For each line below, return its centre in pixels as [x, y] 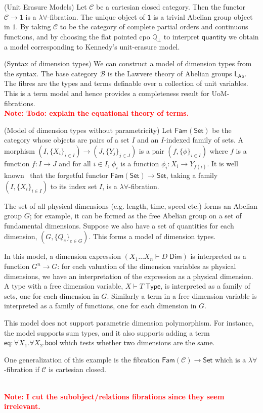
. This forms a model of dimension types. [152, 236]
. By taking [33, 27]
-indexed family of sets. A [204, 140]
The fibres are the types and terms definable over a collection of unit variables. [126, 83]
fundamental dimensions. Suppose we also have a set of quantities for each [119, 225]
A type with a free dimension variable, [64, 286]
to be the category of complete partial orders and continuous [154, 27]
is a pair [151, 150]
